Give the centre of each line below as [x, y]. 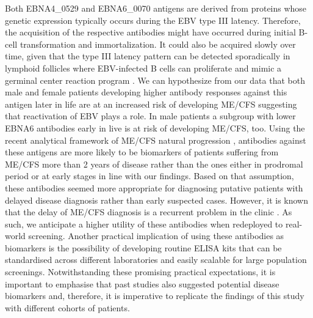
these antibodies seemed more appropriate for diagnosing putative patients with [154, 187]
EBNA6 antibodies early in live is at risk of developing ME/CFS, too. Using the [155, 128]
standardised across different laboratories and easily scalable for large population [156, 260]
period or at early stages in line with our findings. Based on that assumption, [149, 176]
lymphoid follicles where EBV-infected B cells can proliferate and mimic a [143, 68]
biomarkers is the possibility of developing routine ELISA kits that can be [143, 247]
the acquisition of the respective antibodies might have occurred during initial [150, 32]
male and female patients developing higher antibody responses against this [146, 92]
